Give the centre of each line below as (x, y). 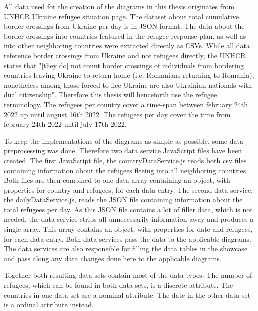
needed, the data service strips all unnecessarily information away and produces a (129, 219)
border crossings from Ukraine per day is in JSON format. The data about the (124, 26)
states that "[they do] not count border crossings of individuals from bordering (124, 65)
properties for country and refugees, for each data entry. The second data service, (129, 189)
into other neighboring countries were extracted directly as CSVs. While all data (127, 46)
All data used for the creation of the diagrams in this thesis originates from (119, 6)
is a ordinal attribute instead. (49, 304)
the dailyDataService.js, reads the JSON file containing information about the (123, 199)
